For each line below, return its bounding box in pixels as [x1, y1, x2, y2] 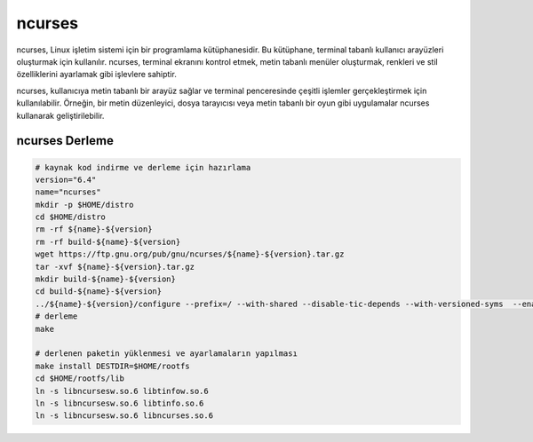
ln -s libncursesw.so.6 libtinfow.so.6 [35, 386, 209, 396]
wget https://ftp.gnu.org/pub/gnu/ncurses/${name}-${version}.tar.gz [35, 249, 345, 259]
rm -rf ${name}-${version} [35, 225, 153, 234]
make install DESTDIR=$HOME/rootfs [35, 360, 190, 371]
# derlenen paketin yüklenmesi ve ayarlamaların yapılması [35, 349, 298, 359]
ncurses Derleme [16, 133, 115, 148]
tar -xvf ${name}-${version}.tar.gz [35, 262, 195, 272]
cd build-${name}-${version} [35, 287, 163, 296]
